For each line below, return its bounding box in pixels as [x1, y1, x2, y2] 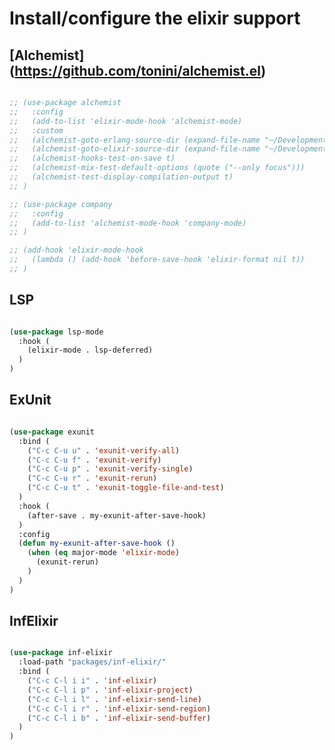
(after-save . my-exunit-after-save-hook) [27, 510, 207, 521]
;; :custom [9, 125, 64, 136]
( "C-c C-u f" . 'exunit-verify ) [27, 455, 162, 465]
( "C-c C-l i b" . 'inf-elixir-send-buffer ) [27, 713, 212, 723]
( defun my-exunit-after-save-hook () [18, 538, 176, 549]
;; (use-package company [9, 199, 113, 209]
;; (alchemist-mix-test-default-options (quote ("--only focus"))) [9, 163, 306, 173]
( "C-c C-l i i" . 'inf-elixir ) [27, 676, 158, 686]
